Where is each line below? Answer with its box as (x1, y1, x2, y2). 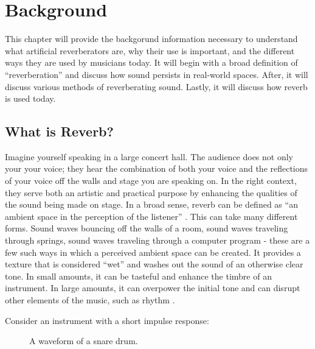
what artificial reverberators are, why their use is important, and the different (5, 44, 295, 57)
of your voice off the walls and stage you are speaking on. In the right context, (5, 174, 297, 187)
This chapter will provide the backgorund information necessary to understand (5, 32, 298, 45)
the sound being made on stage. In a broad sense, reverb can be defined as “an (5, 198, 298, 211)
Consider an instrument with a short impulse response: (5, 314, 209, 326)
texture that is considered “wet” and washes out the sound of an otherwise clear (5, 258, 303, 270)
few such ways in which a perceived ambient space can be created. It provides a (5, 245, 301, 258)
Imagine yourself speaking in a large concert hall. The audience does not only (5, 150, 294, 163)
